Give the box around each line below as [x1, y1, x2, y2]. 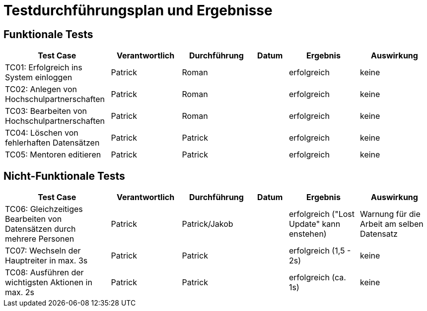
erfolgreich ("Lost [288, 209, 355, 219]
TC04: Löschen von [5, 128, 78, 138]
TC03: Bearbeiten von [5, 106, 87, 116]
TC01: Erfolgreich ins [5, 62, 82, 73]
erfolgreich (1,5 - [288, 246, 351, 256]
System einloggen [5, 72, 72, 83]
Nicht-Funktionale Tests [3, 169, 125, 182]
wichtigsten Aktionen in [5, 277, 92, 288]
